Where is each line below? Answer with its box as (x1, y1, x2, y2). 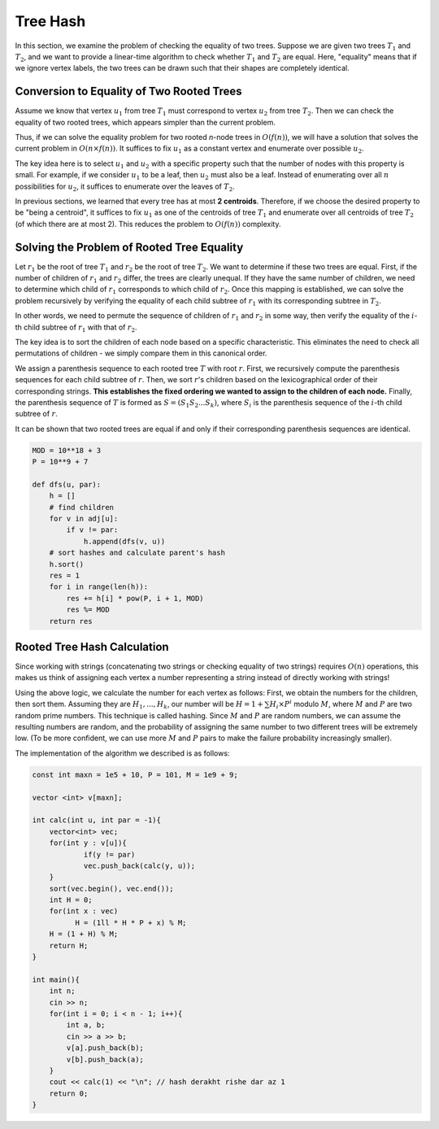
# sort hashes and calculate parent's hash (49, 548, 225, 557)
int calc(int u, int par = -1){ (32, 816, 162, 825)
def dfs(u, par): (32, 480, 102, 489)
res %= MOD (66, 605, 110, 614)
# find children (49, 503, 114, 512)
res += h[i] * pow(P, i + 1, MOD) (66, 594, 204, 603)
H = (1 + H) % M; (49, 930, 119, 939)
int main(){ (32, 974, 80, 984)
